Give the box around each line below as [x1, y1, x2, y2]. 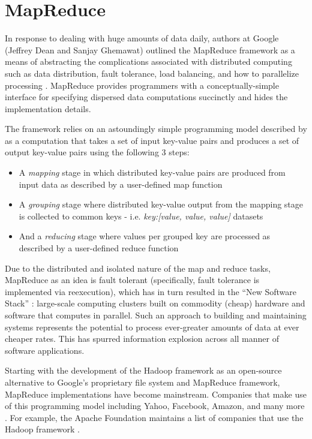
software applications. [5, 344, 85, 356]
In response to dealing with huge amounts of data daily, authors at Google [5, 32, 279, 44]
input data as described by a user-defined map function [19, 178, 223, 190]
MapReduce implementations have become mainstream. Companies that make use [5, 387, 307, 400]
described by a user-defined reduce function [19, 242, 179, 254]
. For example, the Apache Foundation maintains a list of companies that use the [5, 411, 304, 423]
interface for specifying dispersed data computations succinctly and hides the [5, 91, 288, 103]
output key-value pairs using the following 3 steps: [5, 146, 190, 158]
